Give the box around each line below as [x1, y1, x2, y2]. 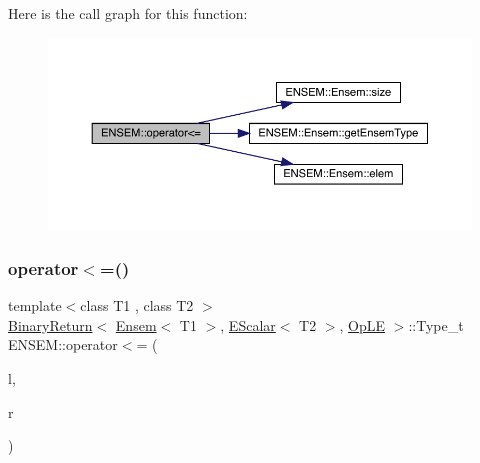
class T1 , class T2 [80, 295, 194, 316]
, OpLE [339, 314, 386, 335]
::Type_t [408, 314, 464, 335]
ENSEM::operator [8, 334, 118, 355]
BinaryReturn [8, 314, 93, 335]
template [8, 295, 62, 316]
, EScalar [220, 314, 276, 335]
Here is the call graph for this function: [8, 3, 248, 23]
